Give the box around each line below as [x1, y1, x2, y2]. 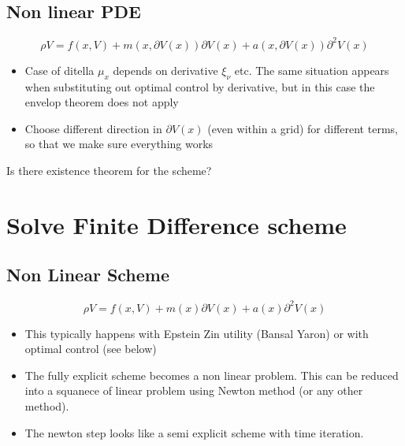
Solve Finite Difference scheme [6, 208, 347, 240]
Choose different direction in [24, 120, 162, 136]
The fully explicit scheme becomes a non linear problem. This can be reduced [24, 366, 399, 383]
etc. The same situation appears [234, 61, 389, 78]
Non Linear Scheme [6, 262, 170, 287]
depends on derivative [113, 61, 218, 78]
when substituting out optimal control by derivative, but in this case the [24, 78, 375, 95]
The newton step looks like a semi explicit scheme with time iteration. [24, 424, 364, 440]
